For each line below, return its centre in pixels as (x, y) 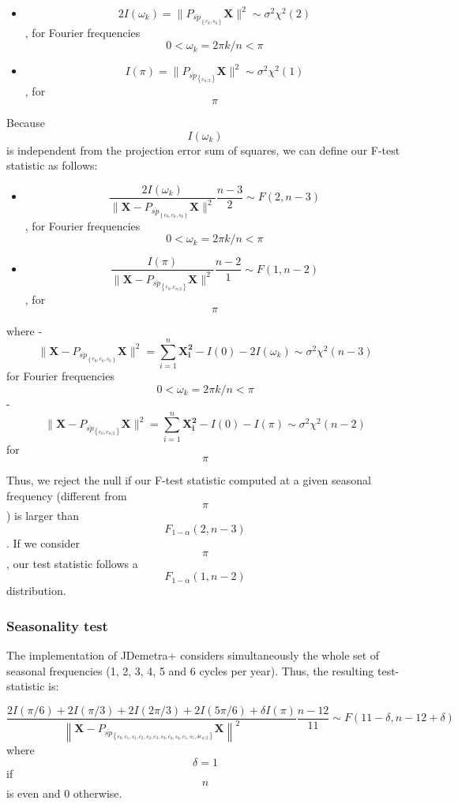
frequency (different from (67, 495)
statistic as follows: (52, 165)
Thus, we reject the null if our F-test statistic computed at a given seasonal (189, 480)
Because (26, 122)
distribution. (36, 591)
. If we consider (43, 543)
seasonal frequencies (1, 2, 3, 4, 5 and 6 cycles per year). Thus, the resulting (190, 670)
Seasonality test (57, 625)
